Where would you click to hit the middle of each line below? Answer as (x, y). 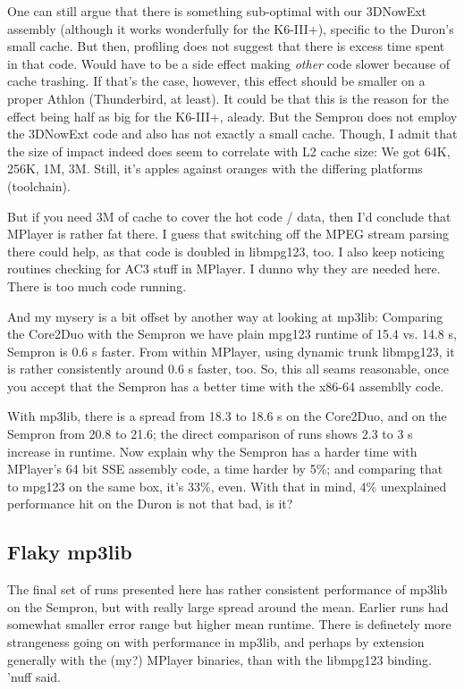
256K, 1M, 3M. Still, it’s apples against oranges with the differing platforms (215, 168)
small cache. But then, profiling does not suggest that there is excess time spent (226, 46)
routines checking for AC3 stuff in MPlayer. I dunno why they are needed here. (224, 269)
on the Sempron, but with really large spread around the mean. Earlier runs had (228, 606)
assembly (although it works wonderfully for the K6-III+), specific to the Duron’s (231, 28)
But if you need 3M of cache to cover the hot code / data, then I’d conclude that (229, 216)
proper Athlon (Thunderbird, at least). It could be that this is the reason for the (228, 98)
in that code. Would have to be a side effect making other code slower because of (229, 63)
